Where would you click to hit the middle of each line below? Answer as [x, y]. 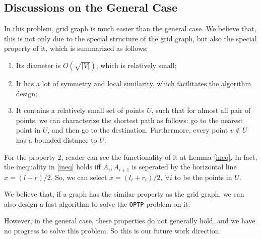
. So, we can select [79, 177]
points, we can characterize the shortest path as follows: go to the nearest [129, 120]
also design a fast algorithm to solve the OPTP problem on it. [97, 203]
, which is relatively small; [136, 65]
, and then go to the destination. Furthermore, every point [138, 130]
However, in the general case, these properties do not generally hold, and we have [130, 221]
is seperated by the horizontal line [184, 167]
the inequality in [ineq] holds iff [52, 167]
